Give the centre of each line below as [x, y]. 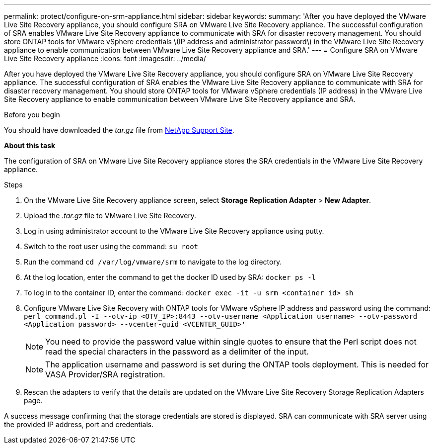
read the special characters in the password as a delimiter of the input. [177, 352]
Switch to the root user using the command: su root [111, 246]
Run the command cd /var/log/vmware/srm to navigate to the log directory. [153, 262]
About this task [30, 145]
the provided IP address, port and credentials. [79, 424]
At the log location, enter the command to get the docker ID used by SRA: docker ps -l [170, 277]
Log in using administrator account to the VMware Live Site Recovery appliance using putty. [174, 231]
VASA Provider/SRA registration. [105, 374]
